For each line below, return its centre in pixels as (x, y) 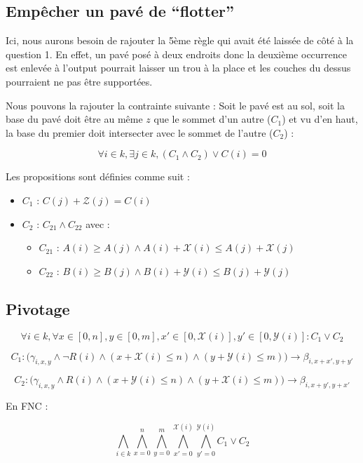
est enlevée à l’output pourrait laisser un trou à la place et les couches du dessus (178, 68)
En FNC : (27, 406)
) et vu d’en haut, (320, 119)
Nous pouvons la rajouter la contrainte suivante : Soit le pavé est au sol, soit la (175, 105)
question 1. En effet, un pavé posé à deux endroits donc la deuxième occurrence (177, 54)
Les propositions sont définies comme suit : (98, 176)
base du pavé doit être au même (74, 119)
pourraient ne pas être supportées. (79, 81)
